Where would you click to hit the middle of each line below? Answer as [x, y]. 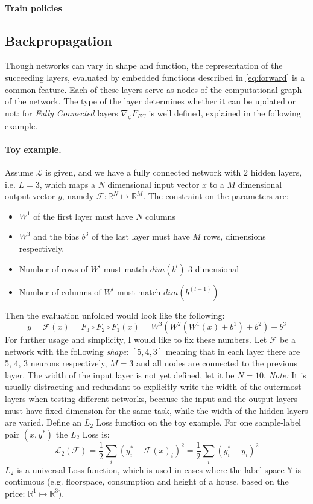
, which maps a [67, 184]
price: [15, 493]
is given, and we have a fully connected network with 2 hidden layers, [174, 172]
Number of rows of [53, 268]
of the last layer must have [141, 236]
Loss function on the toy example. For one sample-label [198, 422]
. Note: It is [285, 375]
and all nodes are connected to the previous [217, 363]
